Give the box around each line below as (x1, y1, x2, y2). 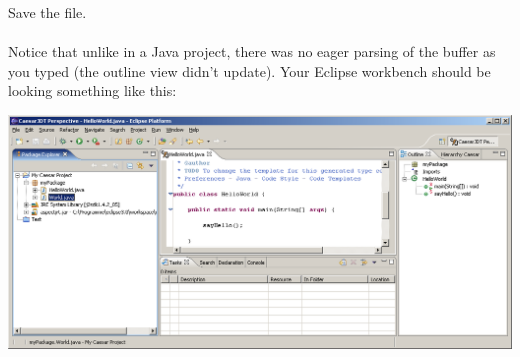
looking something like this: (8, 80, 177, 101)
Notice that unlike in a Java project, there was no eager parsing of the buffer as (8, 41, 496, 62)
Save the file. (8, 2, 87, 22)
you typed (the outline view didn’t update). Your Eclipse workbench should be (8, 60, 491, 81)
